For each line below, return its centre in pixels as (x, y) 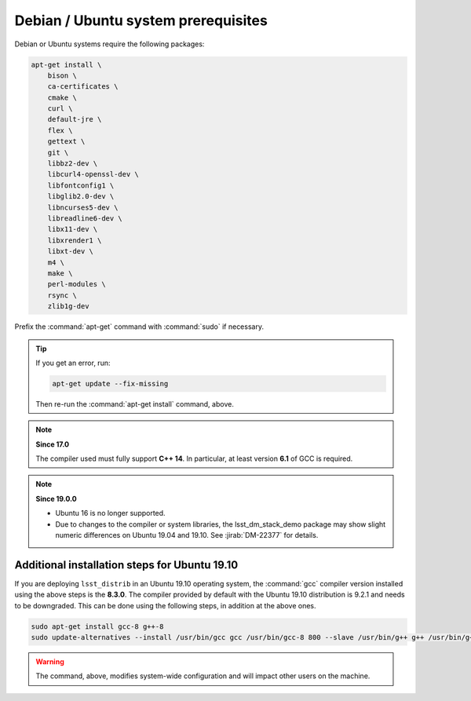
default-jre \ (75, 119)
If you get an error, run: (73, 363)
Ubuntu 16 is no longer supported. (110, 513)
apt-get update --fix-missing (110, 383)
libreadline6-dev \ (85, 219)
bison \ (62, 75)
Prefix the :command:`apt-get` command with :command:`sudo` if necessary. (139, 327)
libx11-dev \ (73, 229)
